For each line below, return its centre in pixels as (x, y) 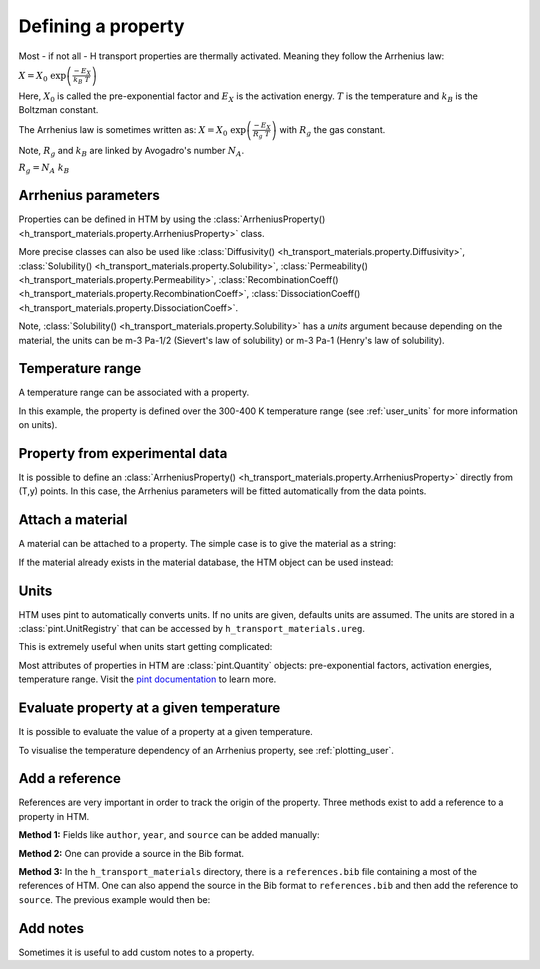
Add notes (51, 928)
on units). (38, 425)
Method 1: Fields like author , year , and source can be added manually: (169, 835)
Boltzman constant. (58, 110)
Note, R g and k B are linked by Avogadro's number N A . (131, 151)
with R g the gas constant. (332, 130)
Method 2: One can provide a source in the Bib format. (131, 853)
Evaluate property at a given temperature (149, 708)
